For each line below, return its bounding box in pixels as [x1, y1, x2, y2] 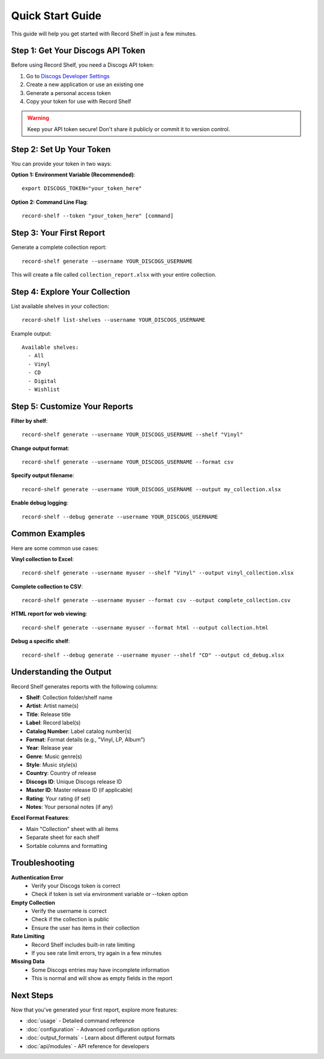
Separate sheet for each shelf [26, 833, 100, 841]
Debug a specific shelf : [11, 637, 70, 645]
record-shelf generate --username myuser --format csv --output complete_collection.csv [22, 597, 291, 604]
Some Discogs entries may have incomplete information [31, 966, 170, 974]
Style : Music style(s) [26, 761, 78, 769]
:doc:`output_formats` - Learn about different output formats [26, 1034, 175, 1042]
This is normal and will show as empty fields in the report [31, 975, 173, 982]
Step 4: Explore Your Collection [11, 286, 130, 297]
